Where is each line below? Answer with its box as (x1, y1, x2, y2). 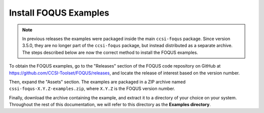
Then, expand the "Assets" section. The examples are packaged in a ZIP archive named (9, 79, 186, 85)
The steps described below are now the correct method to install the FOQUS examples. (22, 49, 198, 55)
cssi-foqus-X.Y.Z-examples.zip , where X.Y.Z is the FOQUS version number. (9, 86, 176, 91)
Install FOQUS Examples (9, 7, 110, 18)
